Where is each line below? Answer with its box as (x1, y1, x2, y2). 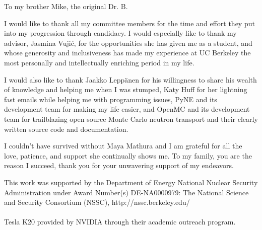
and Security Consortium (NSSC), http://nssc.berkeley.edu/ (4, 197, 190, 207)
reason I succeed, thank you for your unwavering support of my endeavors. (4, 160, 234, 171)
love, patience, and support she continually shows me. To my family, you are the (4, 150, 252, 161)
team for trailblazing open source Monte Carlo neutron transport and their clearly (4, 113, 258, 124)
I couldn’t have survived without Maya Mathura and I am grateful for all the (4, 140, 242, 151)
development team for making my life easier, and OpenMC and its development (4, 104, 250, 114)
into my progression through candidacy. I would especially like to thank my (4, 28, 237, 38)
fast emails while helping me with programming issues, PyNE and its (4, 94, 217, 104)
